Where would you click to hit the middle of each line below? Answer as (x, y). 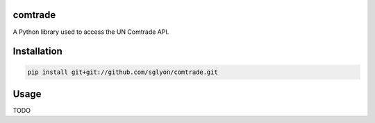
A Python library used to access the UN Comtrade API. (91, 32)
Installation (37, 51)
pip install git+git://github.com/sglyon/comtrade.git (123, 72)
